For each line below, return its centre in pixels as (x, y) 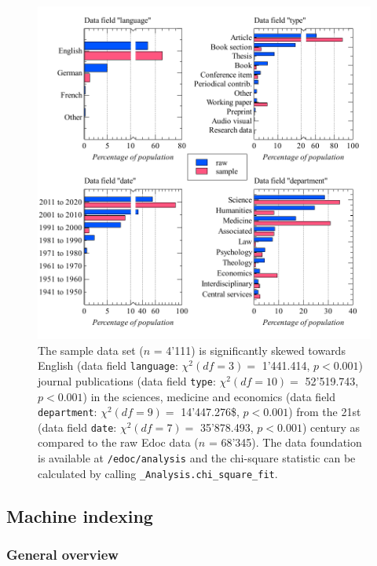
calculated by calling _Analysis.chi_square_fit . (158, 473)
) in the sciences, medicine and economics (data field (209, 396)
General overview (62, 555)
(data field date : (77, 427)
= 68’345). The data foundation (285, 442)
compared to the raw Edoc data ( (118, 442)
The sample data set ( (91, 350)
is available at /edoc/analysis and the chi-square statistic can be (197, 458)
